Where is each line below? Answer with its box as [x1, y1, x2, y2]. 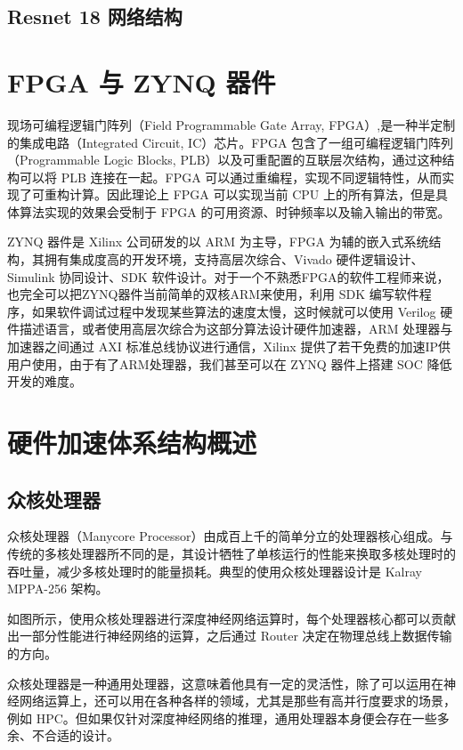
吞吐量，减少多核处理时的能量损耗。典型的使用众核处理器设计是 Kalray [7, 561, 422, 580]
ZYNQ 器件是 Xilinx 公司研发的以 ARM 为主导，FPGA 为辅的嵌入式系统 [7, 232, 429, 251]
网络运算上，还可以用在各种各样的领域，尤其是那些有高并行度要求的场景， [19, 691, 456, 710]
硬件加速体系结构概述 [7, 424, 257, 460]
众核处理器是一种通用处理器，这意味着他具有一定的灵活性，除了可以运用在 [7, 673, 443, 692]
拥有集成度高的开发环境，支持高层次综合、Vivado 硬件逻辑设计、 [44, 250, 424, 269]
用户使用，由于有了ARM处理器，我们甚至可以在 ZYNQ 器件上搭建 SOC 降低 [7, 354, 452, 373]
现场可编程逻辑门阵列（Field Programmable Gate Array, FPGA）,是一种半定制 [7, 115, 456, 133]
